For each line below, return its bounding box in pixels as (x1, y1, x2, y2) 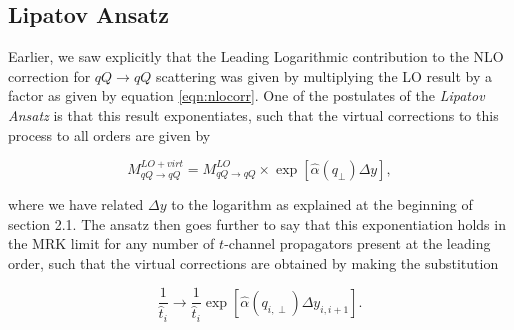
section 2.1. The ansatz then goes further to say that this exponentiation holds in (8, 213, 506, 234)
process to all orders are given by (8, 124, 211, 145)
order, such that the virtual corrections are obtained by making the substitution (8, 252, 499, 273)
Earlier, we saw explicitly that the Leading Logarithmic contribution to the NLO (8, 46, 504, 67)
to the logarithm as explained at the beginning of (171, 193, 473, 214)
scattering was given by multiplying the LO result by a (155, 65, 493, 86)
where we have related (8, 193, 144, 214)
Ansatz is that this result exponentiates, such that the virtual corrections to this (8, 104, 499, 125)
